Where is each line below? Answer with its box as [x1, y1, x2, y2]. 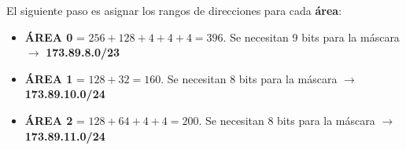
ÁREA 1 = [24, 70, 85, 86]
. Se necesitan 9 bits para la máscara [223, 28, 400, 45]
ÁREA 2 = [24, 112, 85, 128]
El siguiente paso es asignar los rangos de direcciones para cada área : [6, 2, 342, 18]
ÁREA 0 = [24, 28, 85, 45]
